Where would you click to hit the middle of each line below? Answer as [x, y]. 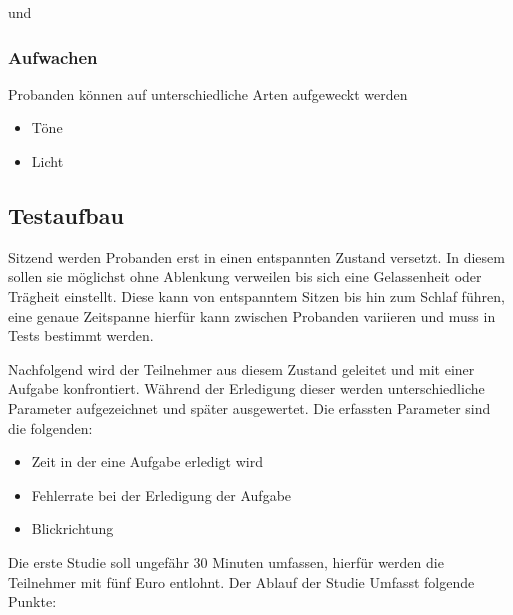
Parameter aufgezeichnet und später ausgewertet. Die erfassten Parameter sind [249, 407]
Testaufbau [66, 214]
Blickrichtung [72, 528]
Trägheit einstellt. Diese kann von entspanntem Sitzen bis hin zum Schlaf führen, [256, 295]
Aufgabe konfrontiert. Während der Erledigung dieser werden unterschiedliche [246, 388]
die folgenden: [50, 427]
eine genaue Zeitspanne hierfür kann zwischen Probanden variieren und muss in [252, 315]
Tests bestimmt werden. [81, 335]
